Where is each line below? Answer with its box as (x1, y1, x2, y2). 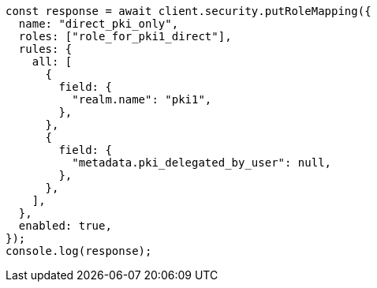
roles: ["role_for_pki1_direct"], (18, 30, 232, 43)
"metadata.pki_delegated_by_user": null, (72, 156, 332, 169)
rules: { (18, 43, 73, 55)
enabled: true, (18, 219, 112, 232)
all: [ (32, 55, 73, 68)
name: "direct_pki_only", (18, 17, 179, 30)
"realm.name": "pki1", (72, 93, 212, 106)
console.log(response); (6, 245, 152, 257)
